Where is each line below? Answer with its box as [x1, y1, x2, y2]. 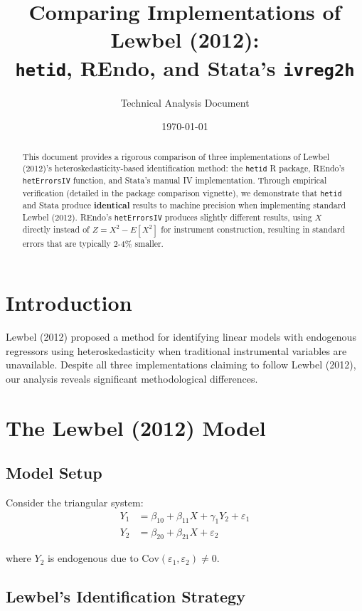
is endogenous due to [47, 551, 139, 565]
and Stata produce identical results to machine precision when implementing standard [22, 198, 346, 211]
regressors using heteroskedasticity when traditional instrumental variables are [6, 343, 347, 358]
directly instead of [22, 223, 90, 235]
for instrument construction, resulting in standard [161, 223, 346, 235]
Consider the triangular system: [6, 495, 144, 510]
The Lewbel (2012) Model [6, 413, 266, 442]
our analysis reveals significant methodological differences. [6, 371, 258, 386]
